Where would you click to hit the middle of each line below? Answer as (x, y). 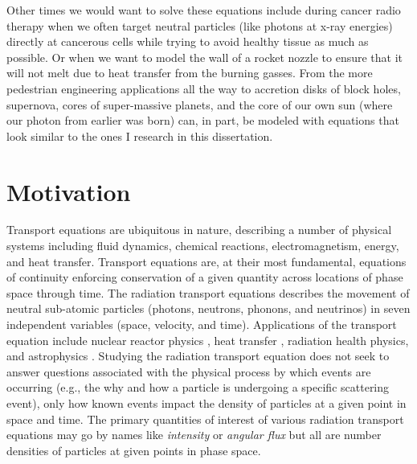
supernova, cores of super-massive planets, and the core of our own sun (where (200, 104)
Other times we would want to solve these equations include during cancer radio (204, 10)
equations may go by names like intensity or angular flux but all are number (194, 435)
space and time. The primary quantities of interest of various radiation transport (205, 419)
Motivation (69, 191)
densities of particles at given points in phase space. (134, 450)
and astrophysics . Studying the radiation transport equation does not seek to (198, 356)
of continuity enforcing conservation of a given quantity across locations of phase (205, 277)
